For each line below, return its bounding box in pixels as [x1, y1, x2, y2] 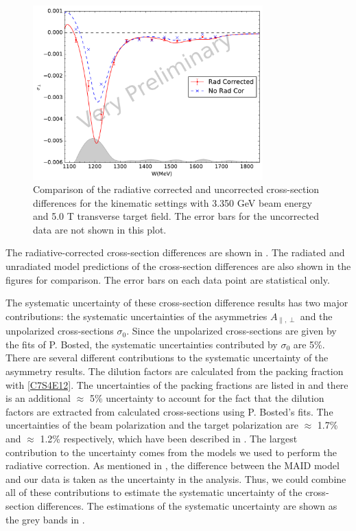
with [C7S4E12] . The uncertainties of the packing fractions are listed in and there [5, 377, 348, 392]
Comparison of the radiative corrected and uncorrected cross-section [33, 182, 320, 196]
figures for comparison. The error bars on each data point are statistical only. [5, 272, 330, 286]
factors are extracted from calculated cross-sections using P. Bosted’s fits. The [5, 404, 333, 418]
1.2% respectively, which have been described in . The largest [40, 431, 298, 446]
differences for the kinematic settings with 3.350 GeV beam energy [33, 195, 312, 210]
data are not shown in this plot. [33, 222, 167, 236]
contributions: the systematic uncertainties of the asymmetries [5, 308, 268, 323]
